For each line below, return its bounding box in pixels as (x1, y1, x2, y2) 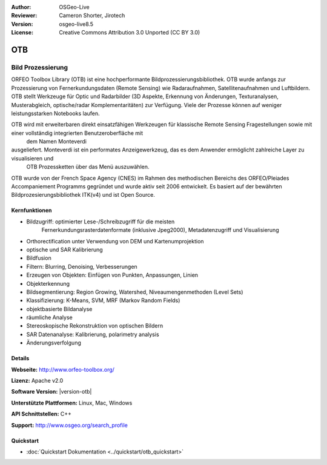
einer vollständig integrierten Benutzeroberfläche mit (11, 129, 144, 136)
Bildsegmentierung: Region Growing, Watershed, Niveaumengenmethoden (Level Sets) (26, 288, 243, 295)
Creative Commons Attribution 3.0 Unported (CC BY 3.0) (59, 29, 200, 36)
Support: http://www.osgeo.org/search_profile (11, 421, 128, 429)
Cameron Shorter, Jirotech (59, 12, 125, 19)
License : (11, 29, 33, 36)
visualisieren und (11, 154, 54, 162)
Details (11, 355, 30, 362)
